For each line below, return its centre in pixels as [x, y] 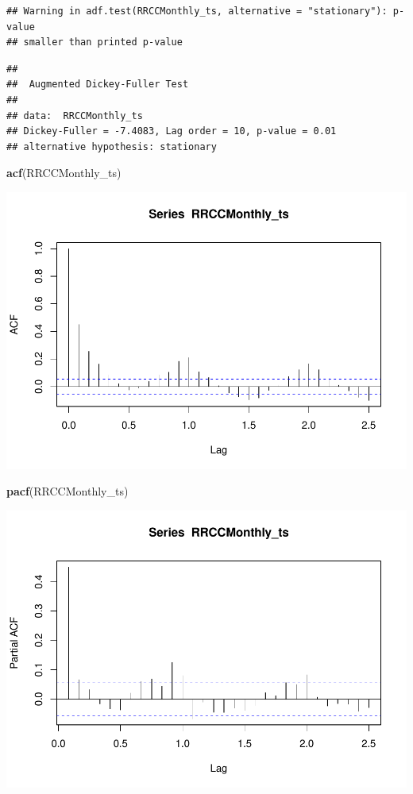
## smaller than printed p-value [95, 42]
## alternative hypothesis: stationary [112, 146]
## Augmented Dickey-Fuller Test [98, 85]
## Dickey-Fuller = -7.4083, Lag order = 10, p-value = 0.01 [172, 131]
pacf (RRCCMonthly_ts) [68, 491]
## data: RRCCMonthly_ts [75, 116]
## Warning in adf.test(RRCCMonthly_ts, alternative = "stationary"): [197, 11]
